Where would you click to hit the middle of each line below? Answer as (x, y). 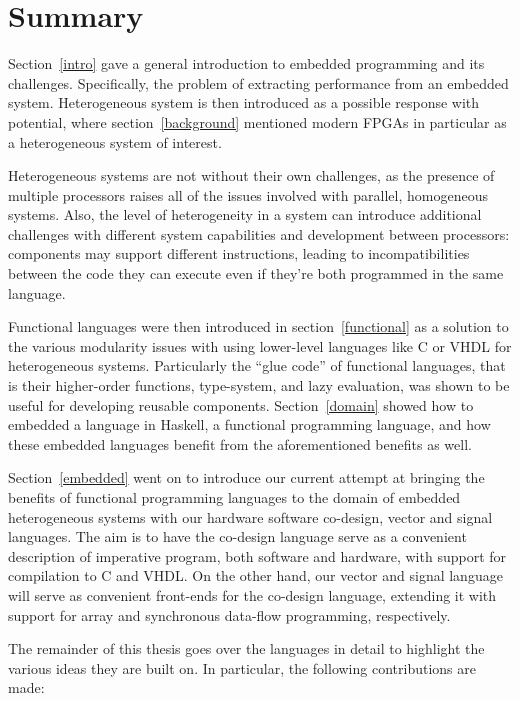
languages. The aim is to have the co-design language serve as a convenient (237, 536)
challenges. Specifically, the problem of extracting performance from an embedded (258, 82)
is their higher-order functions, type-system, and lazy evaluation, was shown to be (259, 385)
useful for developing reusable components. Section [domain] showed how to (241, 404)
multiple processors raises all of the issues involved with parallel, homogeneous (248, 194)
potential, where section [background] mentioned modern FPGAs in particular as (257, 121)
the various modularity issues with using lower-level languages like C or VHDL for (260, 345)
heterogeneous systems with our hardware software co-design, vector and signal (250, 516)
